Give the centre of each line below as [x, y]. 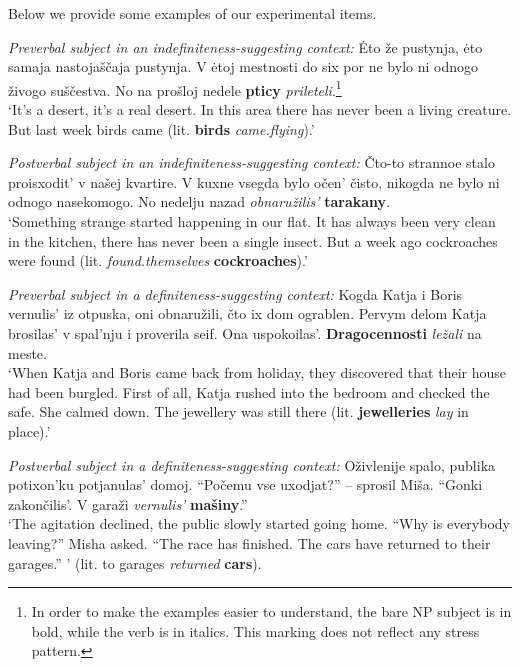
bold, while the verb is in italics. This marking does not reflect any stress [255, 630]
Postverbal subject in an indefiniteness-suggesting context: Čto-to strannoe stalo [251, 162]
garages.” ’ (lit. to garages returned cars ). [135, 562]
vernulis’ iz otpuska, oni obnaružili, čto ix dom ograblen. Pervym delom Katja [247, 313]
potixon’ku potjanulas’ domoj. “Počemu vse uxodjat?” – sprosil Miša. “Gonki [245, 484]
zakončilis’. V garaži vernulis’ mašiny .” [128, 503]
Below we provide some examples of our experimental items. [192, 13]
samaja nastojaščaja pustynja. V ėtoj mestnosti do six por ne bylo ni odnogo [243, 66]
